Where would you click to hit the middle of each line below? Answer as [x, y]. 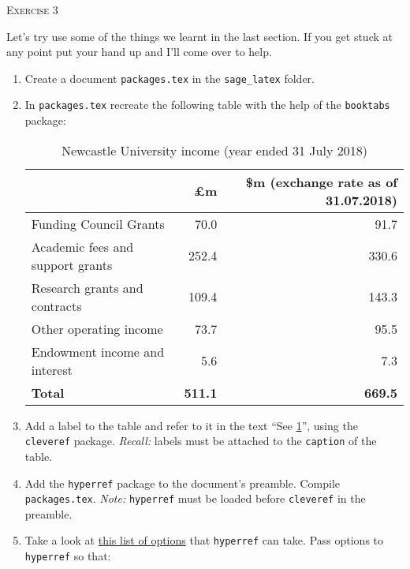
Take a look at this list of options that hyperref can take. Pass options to [204, 540]
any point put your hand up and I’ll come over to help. [139, 52]
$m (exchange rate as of [321, 182]
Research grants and [87, 287]
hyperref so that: [68, 556]
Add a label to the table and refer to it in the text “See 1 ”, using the [191, 425]
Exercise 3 [32, 9]
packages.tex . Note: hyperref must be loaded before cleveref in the [195, 498]
